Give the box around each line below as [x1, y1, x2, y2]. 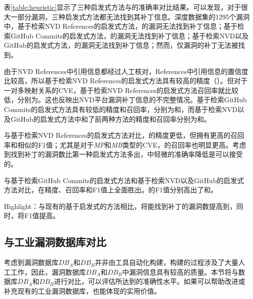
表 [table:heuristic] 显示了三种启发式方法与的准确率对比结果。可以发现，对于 [4, 2, 241, 12]
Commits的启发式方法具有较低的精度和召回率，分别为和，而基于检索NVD [4, 104, 237, 114]
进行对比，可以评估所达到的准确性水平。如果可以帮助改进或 [54, 276, 245, 286]
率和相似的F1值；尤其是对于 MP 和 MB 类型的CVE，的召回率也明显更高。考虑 [4, 139, 246, 149]
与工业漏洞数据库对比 [4, 234, 106, 249]
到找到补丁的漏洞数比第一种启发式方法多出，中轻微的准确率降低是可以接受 [4, 149, 243, 159]
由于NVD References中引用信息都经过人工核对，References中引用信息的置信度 [4, 66, 249, 76]
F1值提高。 [24, 210, 60, 221]
